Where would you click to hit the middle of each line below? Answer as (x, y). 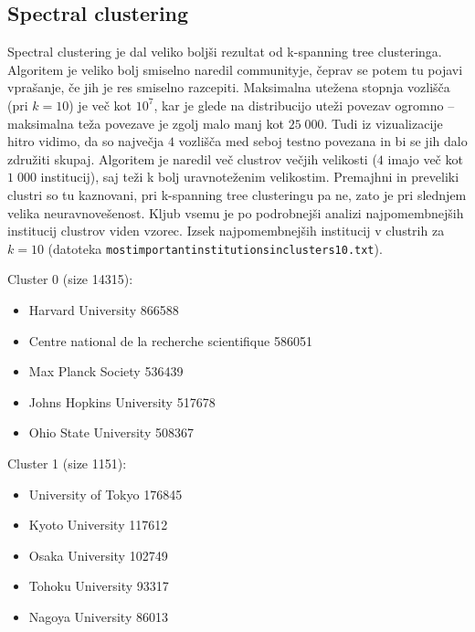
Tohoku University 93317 (99, 586)
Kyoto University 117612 (98, 525)
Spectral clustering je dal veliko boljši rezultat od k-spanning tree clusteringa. (225, 52)
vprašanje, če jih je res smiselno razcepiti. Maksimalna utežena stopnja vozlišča (229, 87)
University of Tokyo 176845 (106, 494)
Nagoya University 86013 (98, 616)
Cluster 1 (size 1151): (67, 463)
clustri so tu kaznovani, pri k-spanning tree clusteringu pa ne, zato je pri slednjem (237, 194)
